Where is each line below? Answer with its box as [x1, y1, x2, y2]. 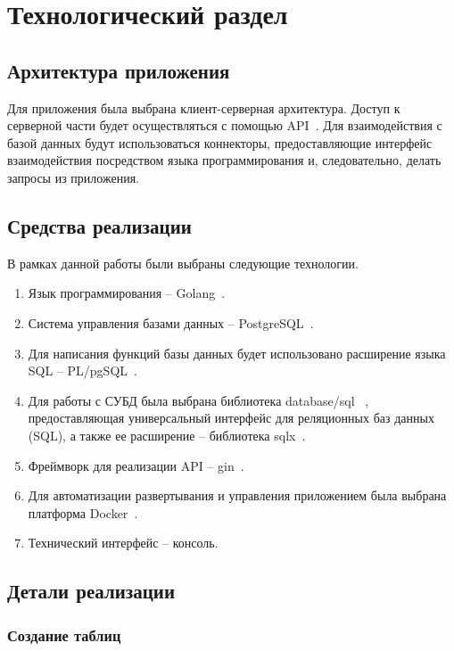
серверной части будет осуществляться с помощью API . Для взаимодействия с [7, 116, 442, 135]
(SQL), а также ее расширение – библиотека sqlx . [28, 425, 306, 444]
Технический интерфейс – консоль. [28, 533, 219, 552]
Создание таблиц [7, 623, 121, 646]
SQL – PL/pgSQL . [28, 361, 137, 380]
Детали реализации [7, 577, 176, 605]
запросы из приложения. [7, 168, 140, 186]
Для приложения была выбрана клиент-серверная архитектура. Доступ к [7, 98, 400, 117]
